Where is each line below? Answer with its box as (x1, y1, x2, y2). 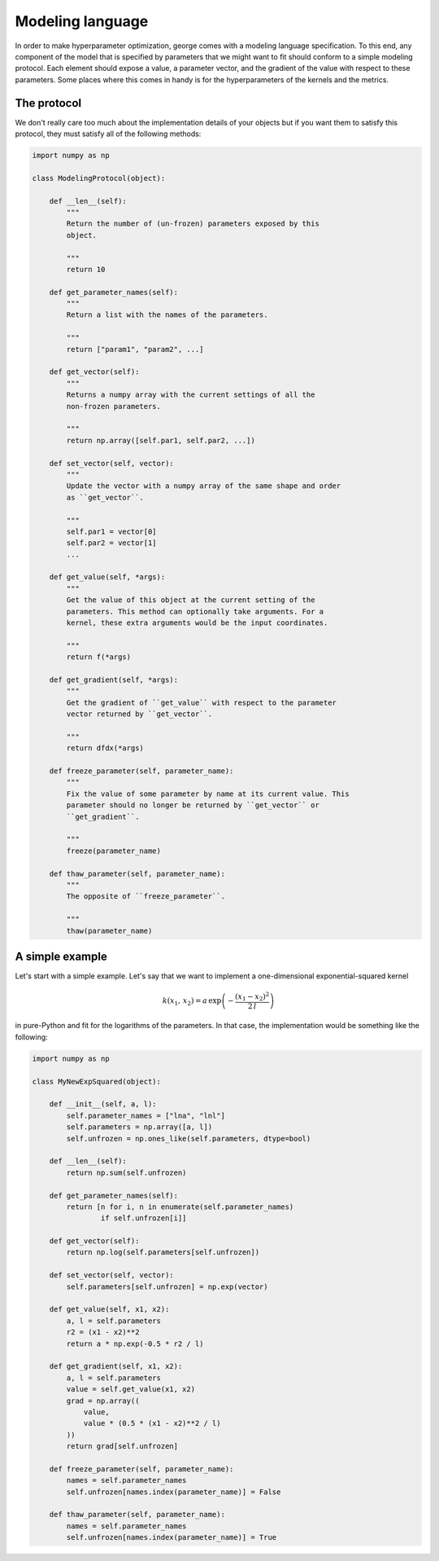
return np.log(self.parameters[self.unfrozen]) (66, 1247, 260, 1257)
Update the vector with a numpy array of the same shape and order (66, 481, 341, 490)
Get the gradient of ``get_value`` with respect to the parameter (66, 697, 337, 707)
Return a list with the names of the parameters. (66, 310, 268, 319)
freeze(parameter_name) (66, 846, 162, 855)
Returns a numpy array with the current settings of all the (66, 390, 315, 399)
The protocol (15, 96, 82, 110)
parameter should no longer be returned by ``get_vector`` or (66, 801, 320, 810)
